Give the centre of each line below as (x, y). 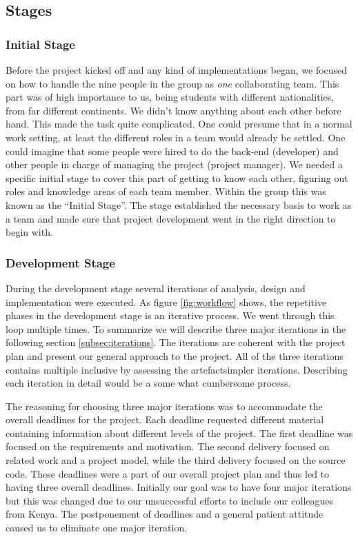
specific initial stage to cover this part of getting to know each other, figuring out (177, 177)
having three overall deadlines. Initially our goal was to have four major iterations (179, 487)
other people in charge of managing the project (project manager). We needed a (175, 164)
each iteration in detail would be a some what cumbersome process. (148, 383)
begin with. (29, 232)
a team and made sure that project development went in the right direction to (171, 218)
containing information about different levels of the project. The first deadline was (179, 433)
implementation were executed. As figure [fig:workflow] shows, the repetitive (166, 302)
